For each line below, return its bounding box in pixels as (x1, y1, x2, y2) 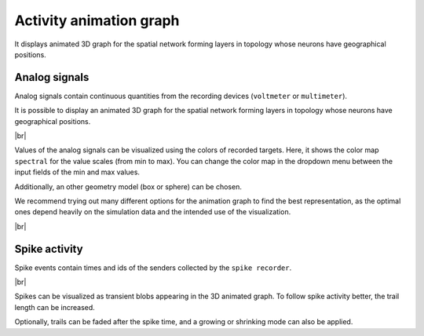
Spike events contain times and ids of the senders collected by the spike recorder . (14, 263, 292, 272)
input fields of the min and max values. (14, 167, 141, 177)
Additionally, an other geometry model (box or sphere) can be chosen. (14, 181, 243, 192)
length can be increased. (14, 302, 96, 312)
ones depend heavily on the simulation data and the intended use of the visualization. (14, 207, 291, 217)
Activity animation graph (14, 12, 180, 29)
